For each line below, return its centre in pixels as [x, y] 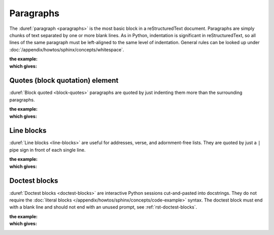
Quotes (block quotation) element [64, 80]
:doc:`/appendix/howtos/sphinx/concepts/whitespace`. [67, 49]
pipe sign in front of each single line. [47, 150]
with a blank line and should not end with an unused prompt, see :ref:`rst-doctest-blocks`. [103, 207]
